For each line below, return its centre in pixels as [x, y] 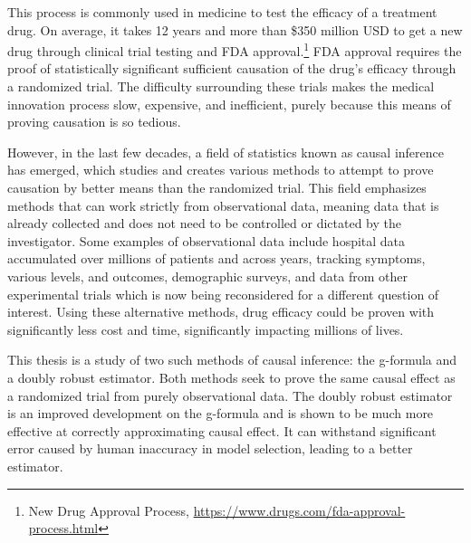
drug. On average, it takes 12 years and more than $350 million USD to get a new [235, 29]
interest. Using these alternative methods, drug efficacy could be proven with [221, 312]
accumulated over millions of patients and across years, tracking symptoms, [216, 258]
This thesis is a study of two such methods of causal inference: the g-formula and [232, 360]
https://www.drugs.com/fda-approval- [299, 510]
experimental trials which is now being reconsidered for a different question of [223, 294]
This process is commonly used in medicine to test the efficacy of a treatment [222, 12]
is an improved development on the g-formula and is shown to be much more [221, 413]
